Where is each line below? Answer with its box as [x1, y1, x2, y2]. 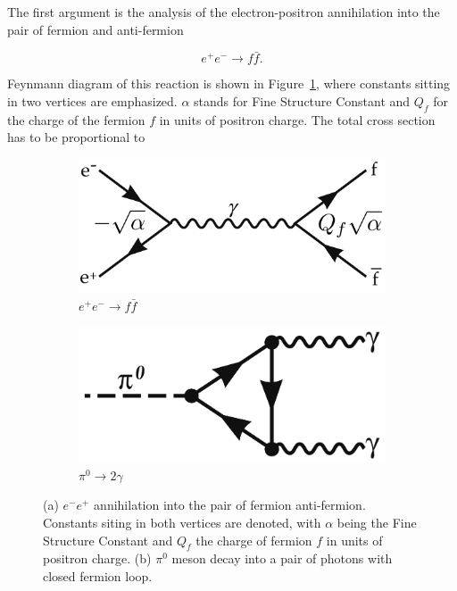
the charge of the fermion [7, 110, 145, 129]
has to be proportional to [7, 128, 145, 146]
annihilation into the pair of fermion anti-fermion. [94, 495, 366, 514]
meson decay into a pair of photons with [171, 549, 393, 568]
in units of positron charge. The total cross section [159, 110, 436, 129]
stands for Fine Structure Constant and [194, 92, 411, 110]
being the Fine [337, 512, 417, 531]
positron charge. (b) [43, 549, 152, 568]
